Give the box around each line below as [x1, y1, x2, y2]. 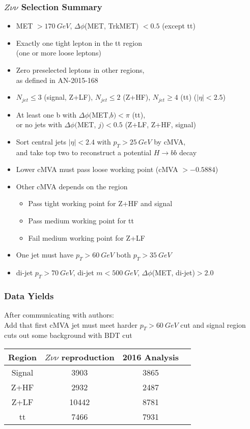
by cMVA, [154, 136, 186, 147]
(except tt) [162, 20, 196, 31]
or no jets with [16, 119, 62, 130]
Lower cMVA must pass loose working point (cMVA [16, 164, 178, 175]
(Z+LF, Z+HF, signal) [125, 119, 196, 130]
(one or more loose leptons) [16, 47, 101, 58]
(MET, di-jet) [152, 267, 195, 277]
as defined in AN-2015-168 [16, 74, 98, 85]
